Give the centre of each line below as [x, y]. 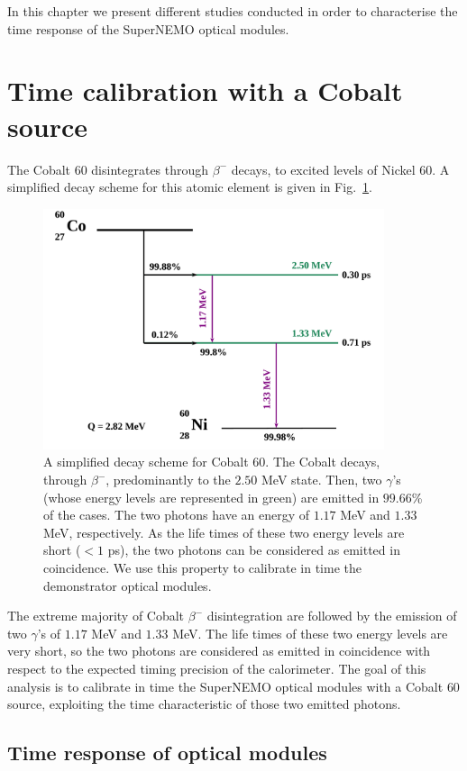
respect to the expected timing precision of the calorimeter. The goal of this [217, 669]
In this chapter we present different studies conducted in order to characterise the [233, 11]
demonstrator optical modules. [128, 585]
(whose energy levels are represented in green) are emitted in [211, 497]
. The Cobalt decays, [323, 462]
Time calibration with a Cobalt [205, 91]
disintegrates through [150, 169]
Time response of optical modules [167, 753]
